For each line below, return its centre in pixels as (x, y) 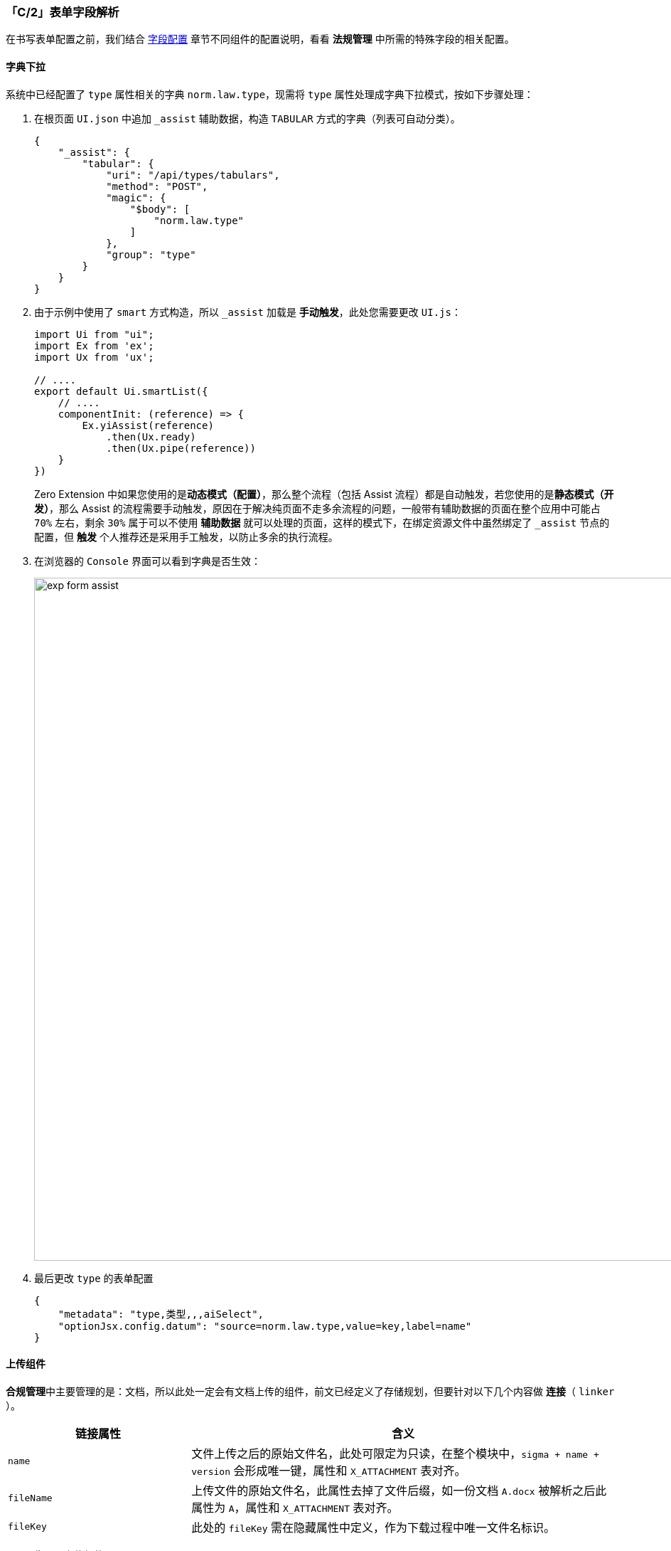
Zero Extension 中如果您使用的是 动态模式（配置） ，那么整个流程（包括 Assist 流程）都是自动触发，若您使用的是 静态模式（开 (324, 494)
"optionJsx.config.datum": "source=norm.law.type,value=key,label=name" (265, 1326)
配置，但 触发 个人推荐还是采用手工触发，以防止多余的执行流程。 (186, 536)
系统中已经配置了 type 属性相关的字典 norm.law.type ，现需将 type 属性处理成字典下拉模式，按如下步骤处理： (270, 94)
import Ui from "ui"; (94, 334)
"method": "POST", (157, 186)
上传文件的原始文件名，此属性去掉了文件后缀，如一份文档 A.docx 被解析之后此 (399, 1490)
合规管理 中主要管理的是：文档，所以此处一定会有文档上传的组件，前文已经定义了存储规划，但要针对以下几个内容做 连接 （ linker (310, 1391)
